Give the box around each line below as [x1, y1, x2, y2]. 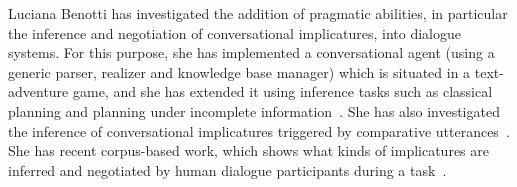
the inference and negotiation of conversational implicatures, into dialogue [8, 22, 461, 43]
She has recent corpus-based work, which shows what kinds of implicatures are [8, 140, 489, 161]
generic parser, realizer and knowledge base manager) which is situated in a [8, 61, 471, 82]
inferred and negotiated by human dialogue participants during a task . [8, 159, 447, 180]
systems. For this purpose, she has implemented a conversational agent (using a [8, 42, 495, 63]
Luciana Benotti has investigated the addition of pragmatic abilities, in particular [8, 3, 508, 23]
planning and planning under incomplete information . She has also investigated [8, 100, 500, 121]
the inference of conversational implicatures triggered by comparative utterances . [8, 120, 510, 141]
